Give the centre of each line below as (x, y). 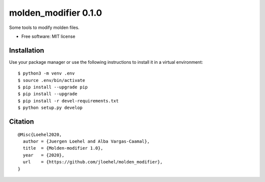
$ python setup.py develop (50, 108)
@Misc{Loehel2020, (40, 134)
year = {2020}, (44, 155)
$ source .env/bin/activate (52, 80)
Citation (22, 122)
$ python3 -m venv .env (46, 73)
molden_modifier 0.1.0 (56, 13)
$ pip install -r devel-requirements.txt (68, 101)
